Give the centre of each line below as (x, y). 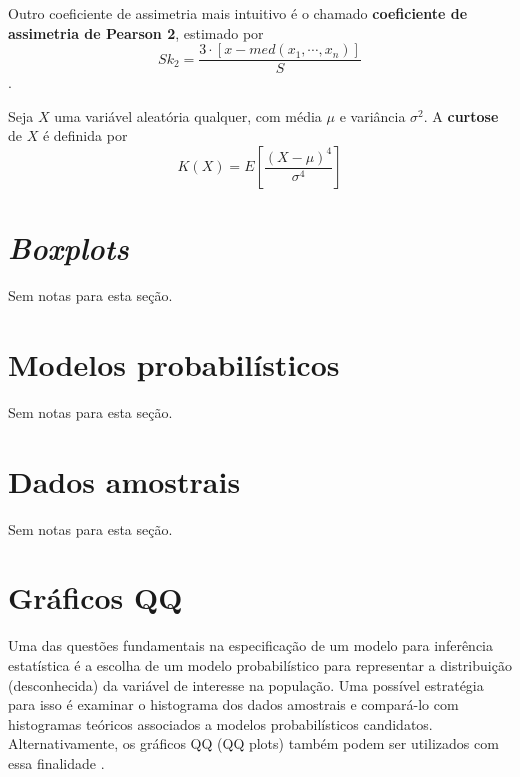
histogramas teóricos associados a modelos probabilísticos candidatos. (220, 723)
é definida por (85, 135)
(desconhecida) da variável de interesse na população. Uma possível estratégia (246, 684)
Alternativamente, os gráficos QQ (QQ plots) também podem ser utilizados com (253, 743)
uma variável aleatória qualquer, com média (188, 115)
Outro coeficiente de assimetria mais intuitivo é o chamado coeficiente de (238, 13)
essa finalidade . (56, 762)
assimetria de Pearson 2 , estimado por (136, 32)
